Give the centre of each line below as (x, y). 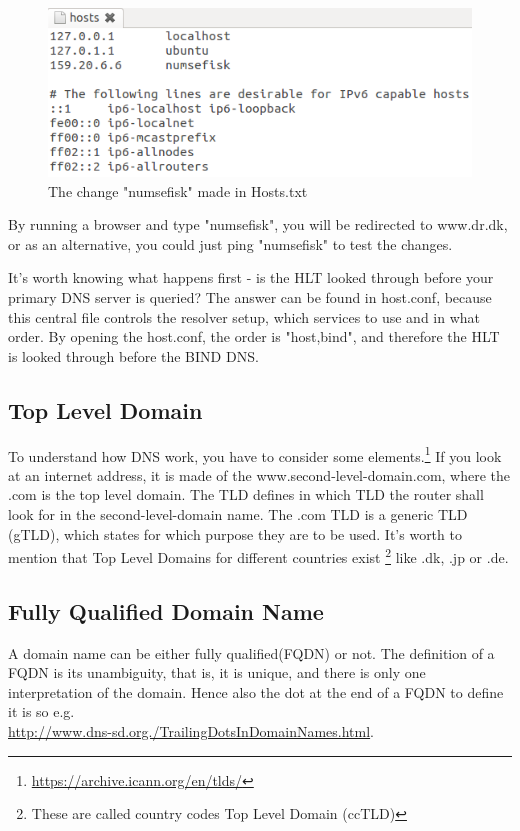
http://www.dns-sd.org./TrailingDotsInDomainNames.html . (191, 730)
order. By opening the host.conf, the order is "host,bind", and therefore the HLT (254, 336)
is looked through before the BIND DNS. (133, 355)
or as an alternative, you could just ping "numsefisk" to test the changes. (230, 243)
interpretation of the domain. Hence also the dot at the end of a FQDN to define (256, 691)
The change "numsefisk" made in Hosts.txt (178, 190)
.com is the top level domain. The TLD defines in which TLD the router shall (246, 494)
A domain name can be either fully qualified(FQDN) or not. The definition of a (251, 652)
